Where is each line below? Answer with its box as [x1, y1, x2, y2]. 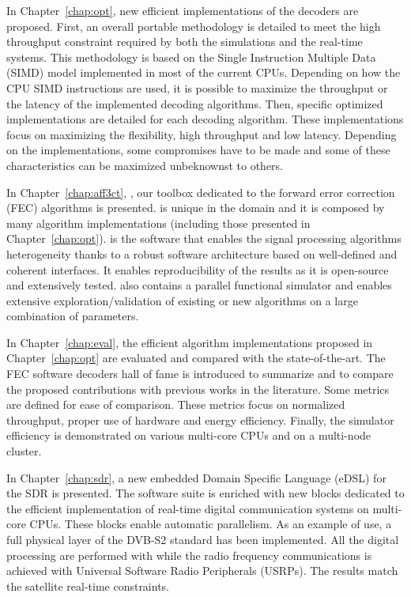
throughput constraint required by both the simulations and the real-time [6, 33, 363, 50]
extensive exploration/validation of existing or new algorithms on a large [6, 292, 358, 308]
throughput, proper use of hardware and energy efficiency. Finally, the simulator [6, 411, 394, 428]
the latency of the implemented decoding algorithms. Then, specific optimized [6, 95, 383, 111]
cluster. [6, 443, 42, 459]
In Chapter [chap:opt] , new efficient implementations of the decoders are [6, 2, 359, 18]
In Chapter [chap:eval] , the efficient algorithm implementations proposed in [6, 334, 373, 350]
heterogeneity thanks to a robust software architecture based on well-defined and [6, 245, 398, 262]
